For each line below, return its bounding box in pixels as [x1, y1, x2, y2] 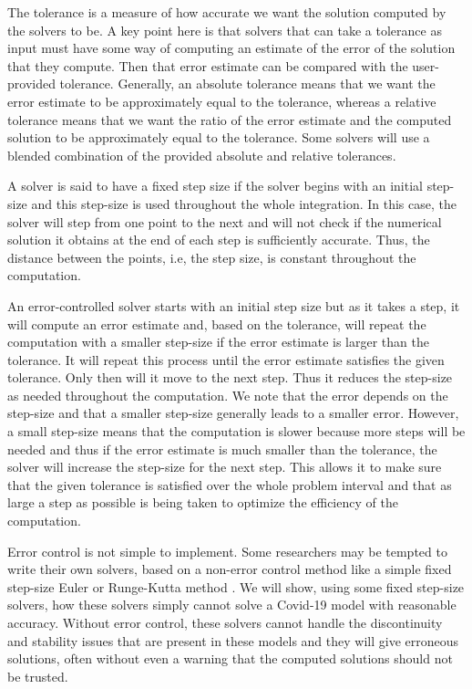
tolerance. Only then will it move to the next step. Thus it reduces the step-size [7, 368, 453, 387]
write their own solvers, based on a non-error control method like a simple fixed [7, 559, 452, 579]
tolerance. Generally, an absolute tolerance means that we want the [59, 74, 436, 93]
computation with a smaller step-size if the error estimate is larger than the [7, 332, 429, 351]
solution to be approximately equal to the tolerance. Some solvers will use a [7, 128, 430, 147]
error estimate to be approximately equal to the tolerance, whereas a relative [7, 91, 436, 110]
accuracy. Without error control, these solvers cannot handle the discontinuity [7, 613, 443, 632]
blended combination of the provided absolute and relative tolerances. [7, 145, 396, 164]
